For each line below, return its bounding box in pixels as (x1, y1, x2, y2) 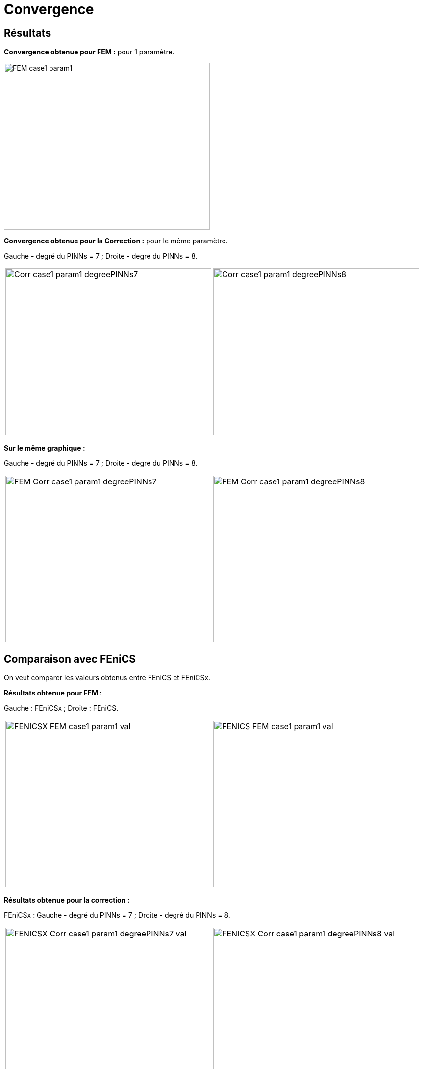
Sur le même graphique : (4, 444, 85, 453)
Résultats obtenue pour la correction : (4, 896, 130, 905)
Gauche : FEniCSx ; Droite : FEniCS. (4, 704, 119, 713)
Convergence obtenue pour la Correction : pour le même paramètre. (4, 237, 228, 245)
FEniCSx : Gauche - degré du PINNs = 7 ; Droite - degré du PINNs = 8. (4, 911, 230, 920)
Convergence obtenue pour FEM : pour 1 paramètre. (4, 48, 174, 56)
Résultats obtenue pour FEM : (4, 689, 102, 697)
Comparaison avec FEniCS (4, 652, 136, 665)
